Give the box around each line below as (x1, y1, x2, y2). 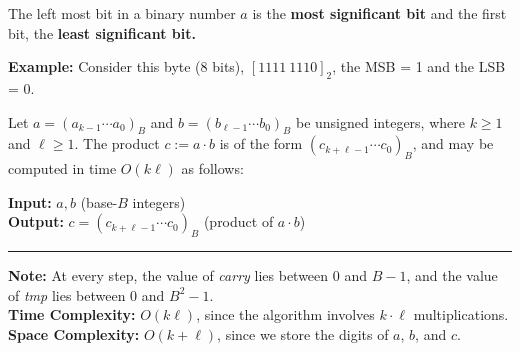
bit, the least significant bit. (8, 22, 196, 43)
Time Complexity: (8, 304, 136, 325)
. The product (74, 133, 160, 154)
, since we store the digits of (217, 323, 389, 344)
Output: (8, 211, 64, 232)
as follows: (181, 158, 244, 179)
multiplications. (413, 304, 509, 325)
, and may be (412, 133, 494, 154)
